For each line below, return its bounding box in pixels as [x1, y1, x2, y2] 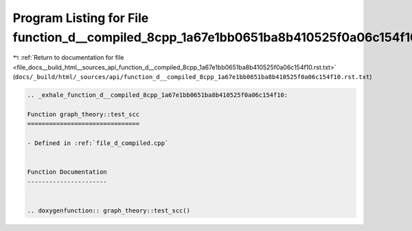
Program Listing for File [12, 10, 149, 25]
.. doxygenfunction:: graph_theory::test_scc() [27, 206, 190, 214]
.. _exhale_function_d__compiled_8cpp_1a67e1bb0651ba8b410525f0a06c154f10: [27, 91, 288, 99]
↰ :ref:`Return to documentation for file [12, 54, 124, 62]
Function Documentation [27, 168, 108, 176]
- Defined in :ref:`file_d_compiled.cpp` [27, 140, 169, 147]
